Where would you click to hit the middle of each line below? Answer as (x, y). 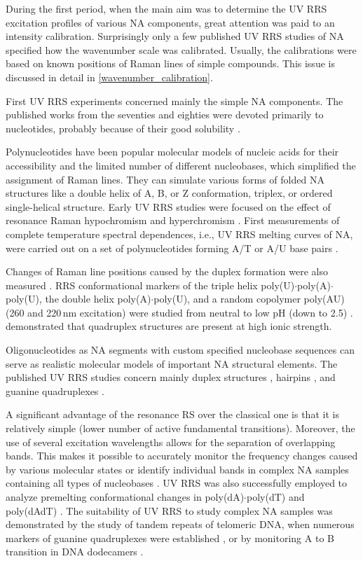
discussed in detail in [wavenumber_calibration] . (109, 77)
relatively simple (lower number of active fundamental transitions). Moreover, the (180, 428)
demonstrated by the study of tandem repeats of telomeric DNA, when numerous (180, 524)
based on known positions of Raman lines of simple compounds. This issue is (170, 63)
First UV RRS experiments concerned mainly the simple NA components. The (174, 101)
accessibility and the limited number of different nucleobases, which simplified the (181, 165)
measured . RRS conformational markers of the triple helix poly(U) (150, 285)
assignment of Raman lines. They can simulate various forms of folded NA (165, 179)
